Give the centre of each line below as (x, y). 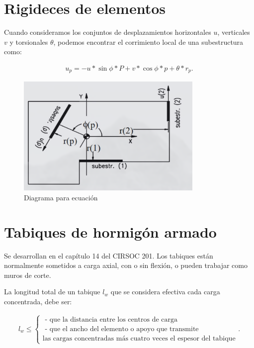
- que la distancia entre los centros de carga (111, 319)
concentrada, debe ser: (38, 302)
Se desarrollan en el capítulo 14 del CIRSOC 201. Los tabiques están (109, 255)
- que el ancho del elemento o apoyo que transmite (122, 329)
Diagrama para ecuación (61, 197)
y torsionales (29, 42)
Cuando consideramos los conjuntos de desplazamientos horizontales (108, 32)
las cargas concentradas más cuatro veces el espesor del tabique (139, 338)
